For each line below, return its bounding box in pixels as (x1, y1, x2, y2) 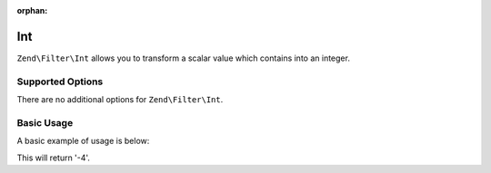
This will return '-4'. (16, 152, 91, 163)
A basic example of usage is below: (16, 136, 150, 147)
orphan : (16, 5, 48, 15)
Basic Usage (16, 116, 74, 129)
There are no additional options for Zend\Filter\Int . (16, 94, 224, 105)
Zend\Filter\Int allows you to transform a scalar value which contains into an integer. (16, 53, 350, 63)
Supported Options (16, 75, 104, 88)
